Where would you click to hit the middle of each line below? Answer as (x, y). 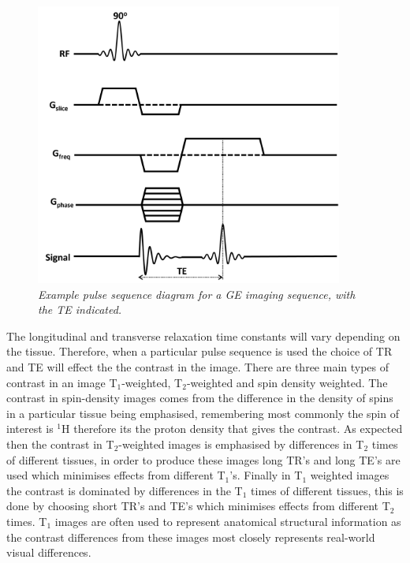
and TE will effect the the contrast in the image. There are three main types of (198, 367)
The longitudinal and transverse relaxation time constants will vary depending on (203, 336)
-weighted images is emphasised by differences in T (241, 444)
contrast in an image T (62, 382)
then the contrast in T (60, 444)
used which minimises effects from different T (116, 475)
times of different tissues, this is (327, 490)
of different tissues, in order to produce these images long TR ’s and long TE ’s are (203, 459)
